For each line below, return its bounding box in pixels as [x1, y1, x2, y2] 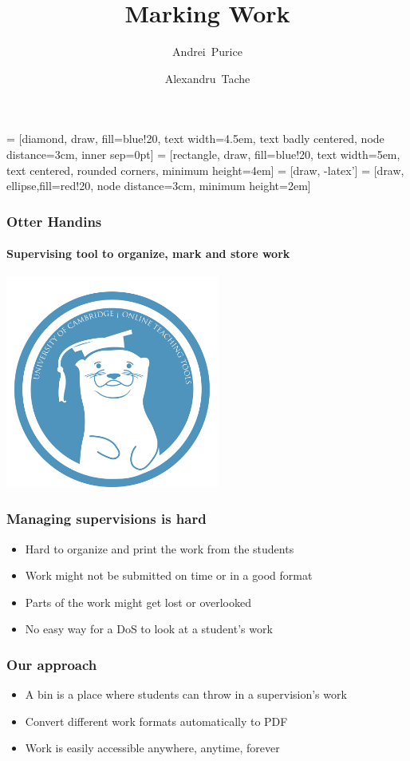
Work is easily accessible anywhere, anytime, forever [25, 739, 280, 756]
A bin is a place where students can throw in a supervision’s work [25, 686, 347, 703]
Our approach [6, 655, 97, 674]
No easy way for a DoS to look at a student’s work [25, 620, 273, 637]
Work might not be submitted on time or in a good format [25, 567, 313, 584]
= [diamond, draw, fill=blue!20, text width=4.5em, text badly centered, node [6, 130, 384, 147]
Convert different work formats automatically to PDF [25, 712, 288, 729]
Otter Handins [6, 211, 102, 231]
